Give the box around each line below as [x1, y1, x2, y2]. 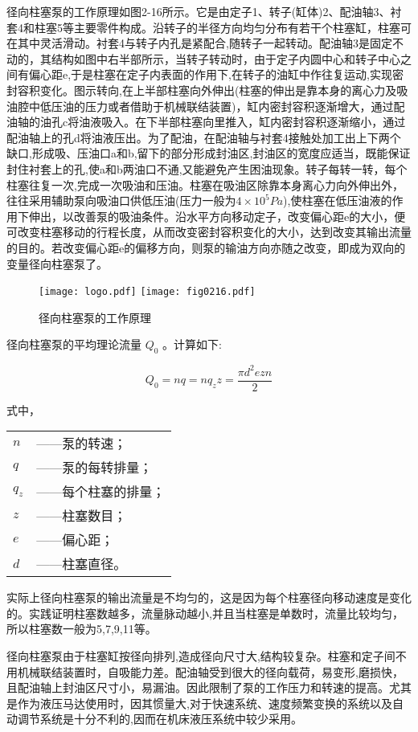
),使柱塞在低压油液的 [283, 192, 392, 209]
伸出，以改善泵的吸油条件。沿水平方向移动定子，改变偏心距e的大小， [28, 207, 395, 224]
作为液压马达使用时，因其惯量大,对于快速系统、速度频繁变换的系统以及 [17, 694, 392, 711]
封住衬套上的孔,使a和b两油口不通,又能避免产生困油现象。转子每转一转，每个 [6, 160, 408, 177]
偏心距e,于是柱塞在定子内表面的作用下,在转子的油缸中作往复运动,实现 [28, 66, 392, 83]
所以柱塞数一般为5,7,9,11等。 [6, 620, 157, 637]
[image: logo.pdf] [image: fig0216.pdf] [39, 286, 256, 298]
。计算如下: [162, 336, 222, 353]
